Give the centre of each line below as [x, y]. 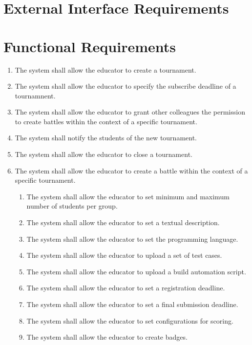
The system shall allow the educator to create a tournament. [105, 69]
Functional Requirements [90, 46]
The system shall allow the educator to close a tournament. [104, 154]
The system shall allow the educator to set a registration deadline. [126, 288]
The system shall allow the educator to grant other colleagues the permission [130, 112]
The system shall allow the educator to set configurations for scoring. [130, 320]
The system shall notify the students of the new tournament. [106, 138]
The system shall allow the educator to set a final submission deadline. [132, 304]
